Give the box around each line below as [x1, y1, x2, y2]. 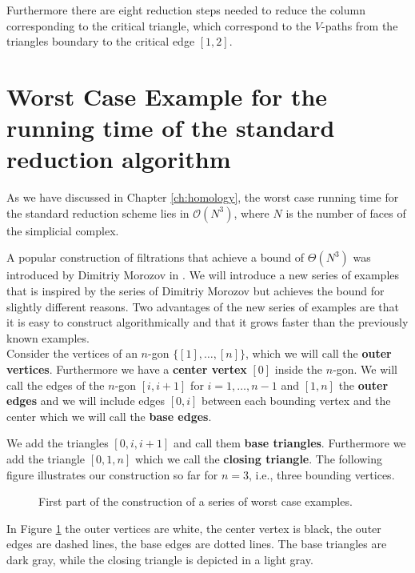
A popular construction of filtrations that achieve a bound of [6, 249, 305, 266]
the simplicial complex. [6, 222, 119, 238]
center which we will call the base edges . [6, 407, 212, 424]
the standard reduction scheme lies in [6, 204, 190, 221]
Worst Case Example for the [6, 79, 328, 112]
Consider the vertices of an [6, 345, 138, 362]
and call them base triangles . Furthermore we [173, 435, 406, 451]
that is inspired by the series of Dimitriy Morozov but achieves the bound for [6, 282, 385, 299]
